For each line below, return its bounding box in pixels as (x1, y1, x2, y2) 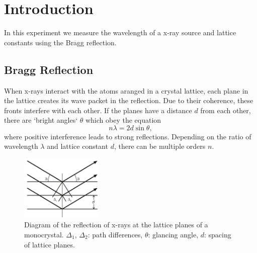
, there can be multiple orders (114, 141, 206, 151)
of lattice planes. (24, 239, 75, 249)
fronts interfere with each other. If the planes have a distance (4, 105, 192, 115)
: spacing (204, 229, 231, 239)
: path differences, (88, 229, 143, 239)
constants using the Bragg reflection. (4, 37, 117, 47)
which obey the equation (85, 115, 161, 125)
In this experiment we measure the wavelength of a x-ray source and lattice (4, 27, 236, 38)
